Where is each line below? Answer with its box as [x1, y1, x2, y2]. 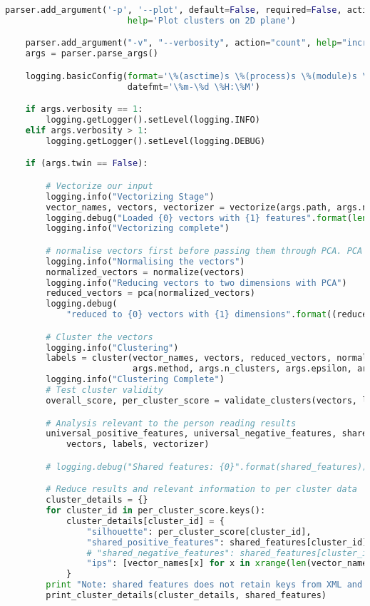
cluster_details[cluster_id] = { [66, 515, 225, 526]
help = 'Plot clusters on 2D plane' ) [127, 15, 297, 26]
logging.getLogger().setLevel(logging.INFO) [46, 115, 260, 125]
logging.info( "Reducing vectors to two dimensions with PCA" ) [46, 277, 347, 288]
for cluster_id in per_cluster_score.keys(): [46, 505, 266, 516]
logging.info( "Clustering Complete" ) [46, 374, 225, 385]
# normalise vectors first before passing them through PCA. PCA [46, 245, 363, 256]
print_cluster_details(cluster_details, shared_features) [46, 590, 327, 601]
